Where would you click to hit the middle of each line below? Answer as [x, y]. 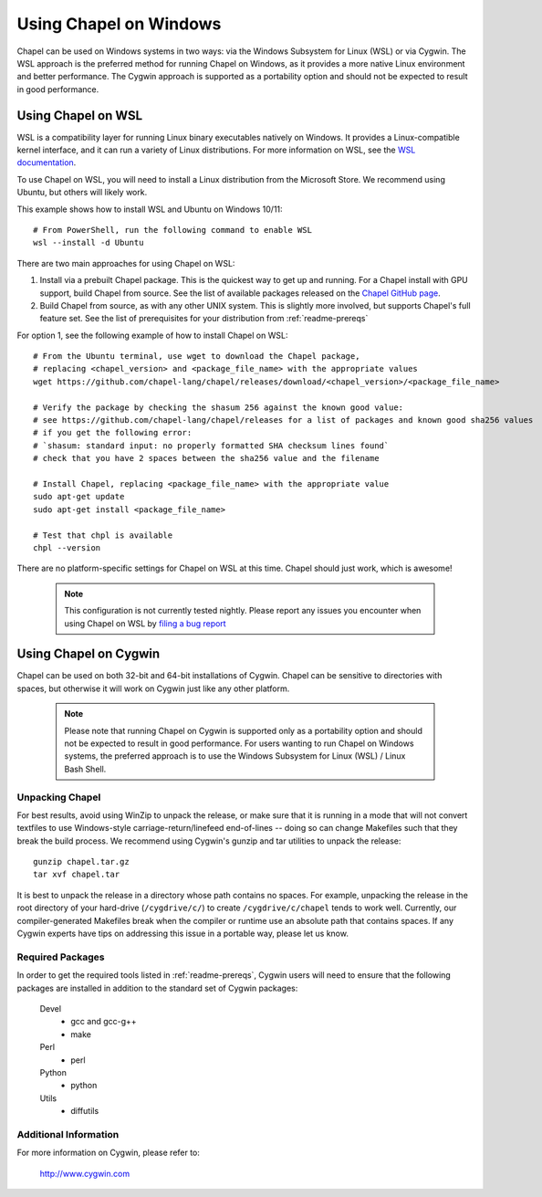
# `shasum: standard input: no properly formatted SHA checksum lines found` [211, 446]
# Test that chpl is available [103, 535]
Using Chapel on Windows [119, 24]
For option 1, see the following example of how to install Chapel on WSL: [152, 335]
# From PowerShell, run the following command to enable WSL [172, 230]
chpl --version [67, 547]
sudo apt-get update [79, 497]
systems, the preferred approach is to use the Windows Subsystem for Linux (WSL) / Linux [235, 756]
